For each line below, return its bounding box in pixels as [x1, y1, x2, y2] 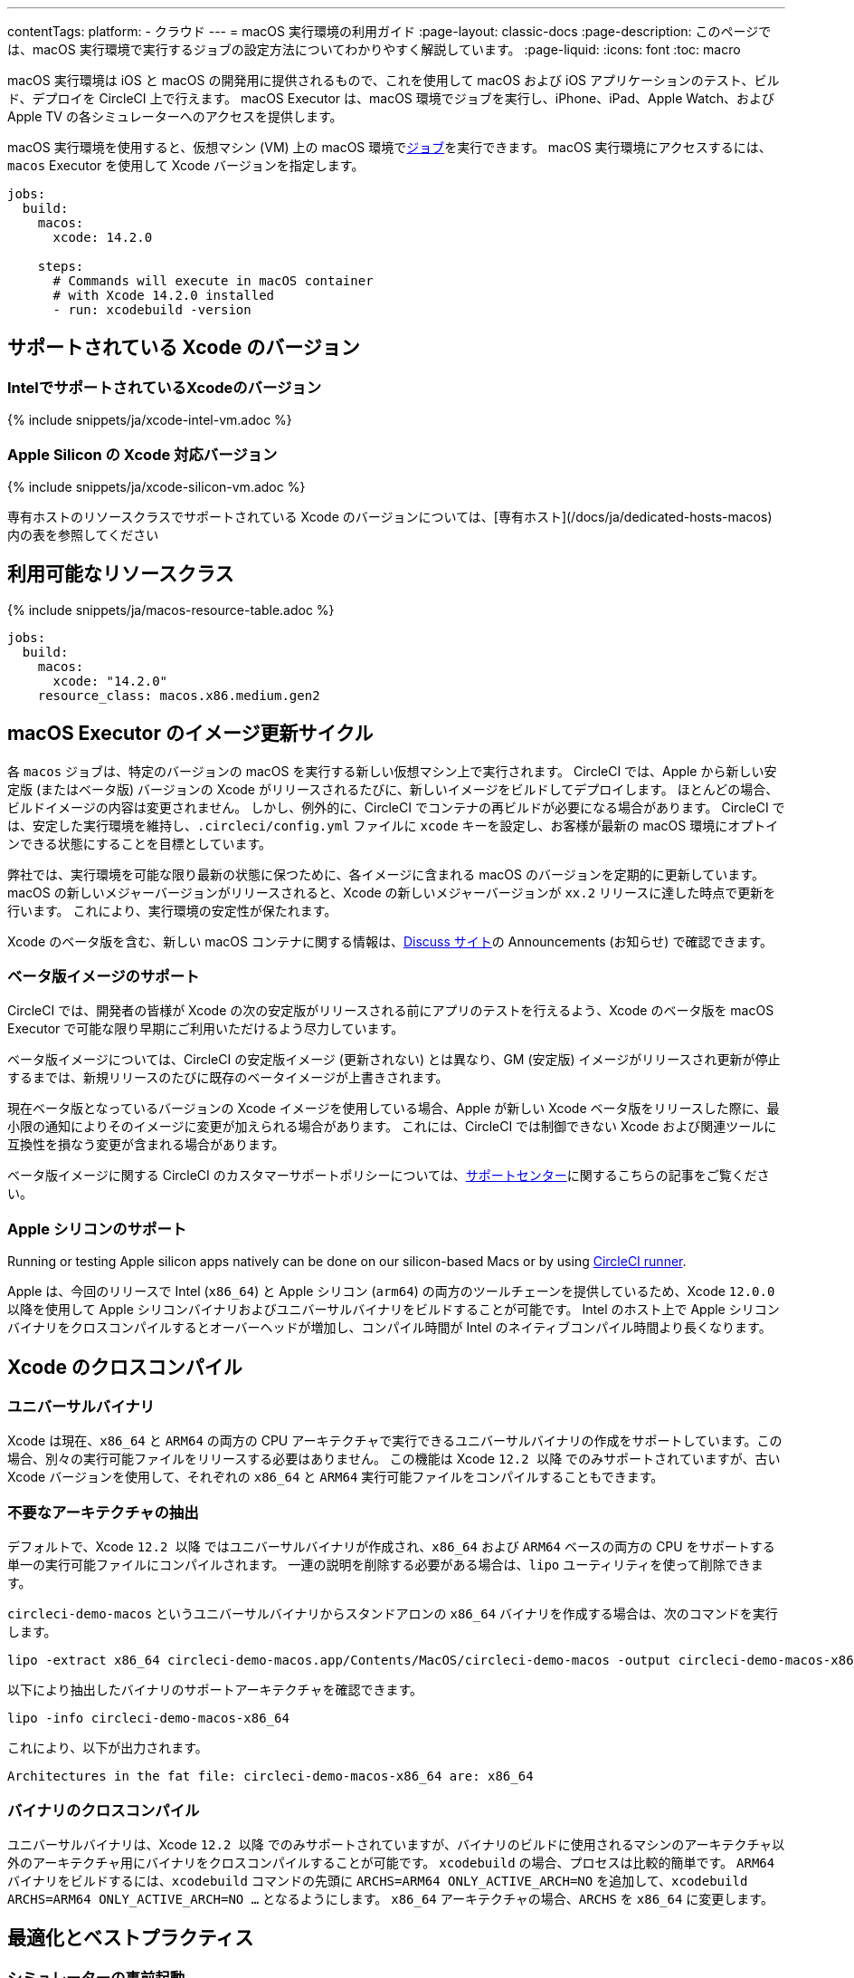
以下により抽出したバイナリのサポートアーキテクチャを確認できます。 [7, 1682, 423, 1698]
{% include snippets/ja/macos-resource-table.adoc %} [7, 601, 335, 618]
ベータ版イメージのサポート [7, 967, 200, 986]
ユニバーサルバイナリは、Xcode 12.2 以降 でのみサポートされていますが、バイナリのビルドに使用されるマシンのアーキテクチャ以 [7, 1836, 785, 1852]
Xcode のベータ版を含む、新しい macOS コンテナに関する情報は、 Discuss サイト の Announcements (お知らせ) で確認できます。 [7, 933, 773, 949]
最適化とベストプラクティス [7, 1926, 254, 1950]
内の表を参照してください [7, 526, 159, 543]
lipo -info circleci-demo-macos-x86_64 [7, 1711, 289, 1726]
